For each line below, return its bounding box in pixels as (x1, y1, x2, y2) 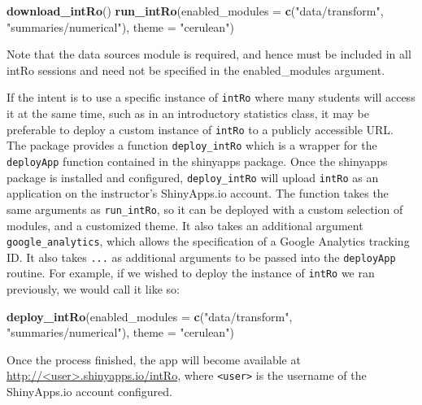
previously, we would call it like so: (7, 281, 180, 298)
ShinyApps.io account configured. (7, 383, 172, 400)
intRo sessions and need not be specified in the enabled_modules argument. (7, 61, 385, 78)
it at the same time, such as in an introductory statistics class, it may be (7, 105, 369, 122)
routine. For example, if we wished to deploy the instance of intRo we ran (7, 264, 375, 281)
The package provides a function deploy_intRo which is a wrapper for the (7, 137, 377, 154)
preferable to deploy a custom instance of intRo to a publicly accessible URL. (7, 120, 394, 137)
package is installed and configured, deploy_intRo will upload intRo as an (7, 168, 379, 185)
